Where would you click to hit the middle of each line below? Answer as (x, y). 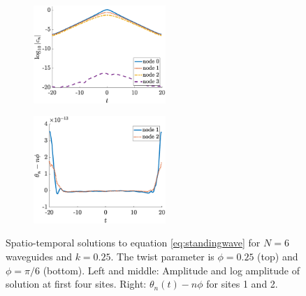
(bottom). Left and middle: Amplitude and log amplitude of (172, 270)
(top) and (278, 256)
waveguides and (39, 256)
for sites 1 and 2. (242, 284)
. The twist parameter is (162, 256)
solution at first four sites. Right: (76, 284)
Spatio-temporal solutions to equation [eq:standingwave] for (133, 243)
